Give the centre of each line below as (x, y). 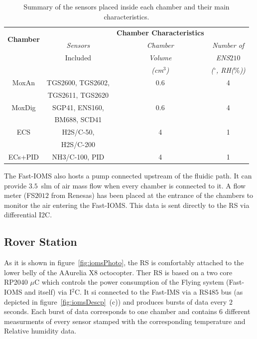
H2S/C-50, (78, 132)
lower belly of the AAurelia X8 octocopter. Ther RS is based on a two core (118, 272)
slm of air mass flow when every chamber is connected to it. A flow (143, 185)
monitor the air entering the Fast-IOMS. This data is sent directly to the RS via (127, 205)
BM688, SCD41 (78, 119)
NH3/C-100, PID (78, 156)
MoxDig (24, 107)
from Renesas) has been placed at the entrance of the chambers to (152, 195)
